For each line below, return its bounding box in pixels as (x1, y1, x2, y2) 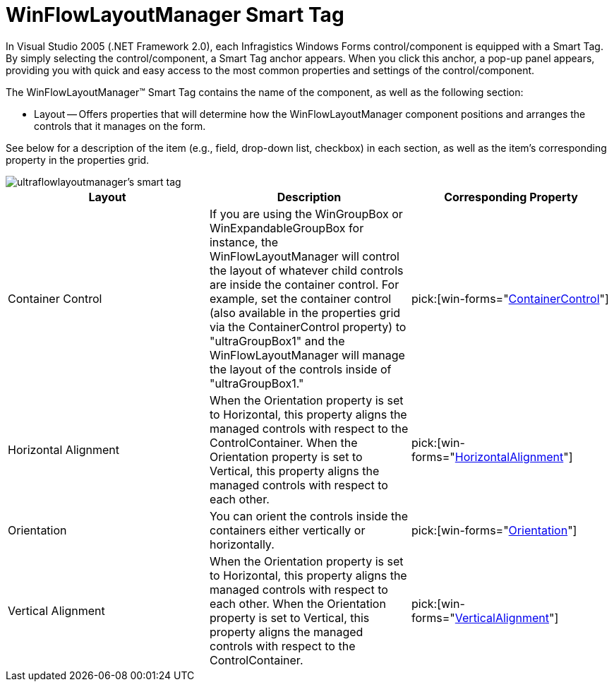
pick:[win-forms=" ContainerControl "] (411, 291, 609, 306)
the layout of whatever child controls (209, 263, 404, 277)
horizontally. (209, 537, 275, 551)
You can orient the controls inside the (209, 508, 408, 523)
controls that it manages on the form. (34, 119, 206, 132)
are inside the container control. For (209, 277, 399, 292)
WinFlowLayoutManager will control (209, 249, 399, 263)
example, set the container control (209, 291, 392, 306)
